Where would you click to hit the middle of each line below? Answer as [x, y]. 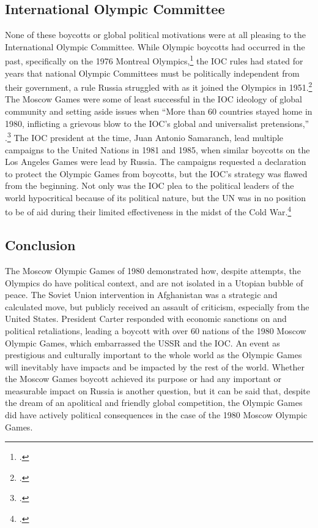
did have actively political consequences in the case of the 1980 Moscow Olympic [156, 415]
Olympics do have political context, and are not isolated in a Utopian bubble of [154, 282]
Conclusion [40, 245]
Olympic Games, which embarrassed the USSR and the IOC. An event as [142, 342]
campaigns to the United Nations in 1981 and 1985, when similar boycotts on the [157, 149]
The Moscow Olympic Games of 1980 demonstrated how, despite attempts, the [153, 270]
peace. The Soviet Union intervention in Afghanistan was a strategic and [141, 295]
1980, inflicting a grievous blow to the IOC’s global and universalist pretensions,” [157, 123]
